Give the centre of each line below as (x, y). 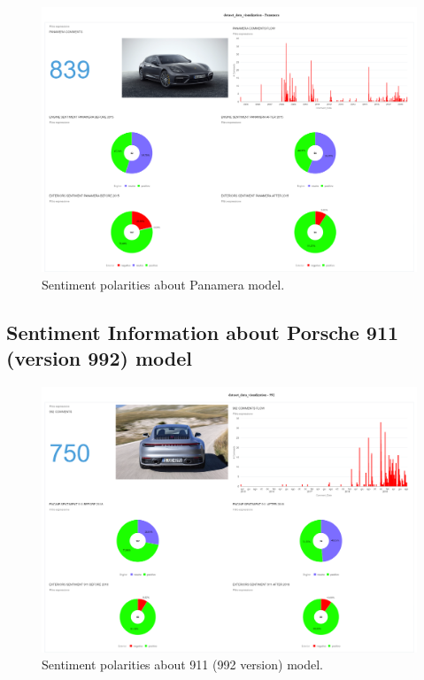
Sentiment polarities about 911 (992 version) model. (182, 665)
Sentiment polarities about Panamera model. (163, 284)
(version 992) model (99, 358)
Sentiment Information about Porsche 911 (203, 332)
